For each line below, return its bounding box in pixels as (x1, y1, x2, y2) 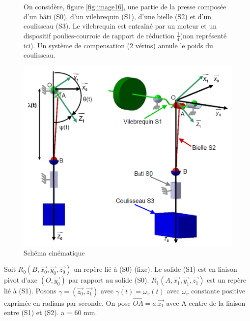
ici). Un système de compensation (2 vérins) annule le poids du (24, 40, 213, 50)
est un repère (207, 275, 246, 285)
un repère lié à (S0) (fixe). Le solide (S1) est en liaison (74, 264, 237, 274)
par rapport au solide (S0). (68, 275, 149, 285)
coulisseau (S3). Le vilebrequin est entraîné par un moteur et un (24, 21, 217, 31)
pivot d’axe (4, 275, 38, 285)
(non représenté (180, 30, 227, 40)
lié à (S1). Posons (4, 286, 56, 296)
